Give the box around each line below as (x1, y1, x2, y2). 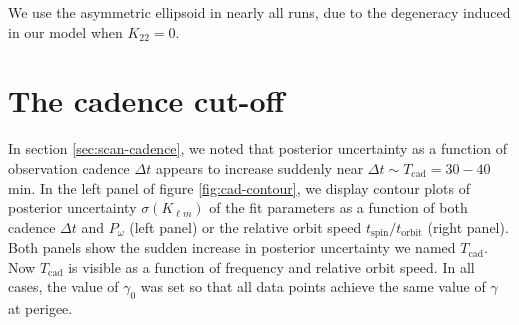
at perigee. (8, 298, 73, 319)
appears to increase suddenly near (155, 157, 364, 178)
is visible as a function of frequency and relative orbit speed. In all (68, 256, 475, 277)
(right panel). (427, 216, 509, 237)
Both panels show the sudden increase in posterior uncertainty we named (8, 237, 456, 258)
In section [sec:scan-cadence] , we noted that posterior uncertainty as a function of (8, 138, 508, 159)
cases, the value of (8, 276, 119, 297)
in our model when (8, 21, 123, 42)
